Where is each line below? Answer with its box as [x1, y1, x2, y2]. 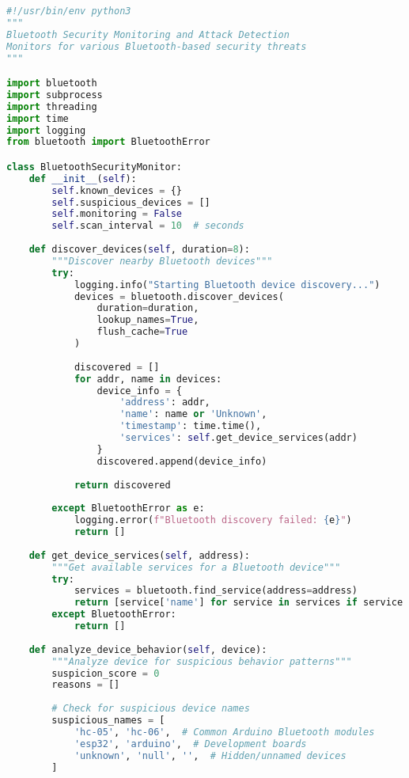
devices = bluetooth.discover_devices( [74, 290, 284, 302]
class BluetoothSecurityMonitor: [6, 161, 182, 173]
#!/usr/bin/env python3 [6, 6, 131, 17]
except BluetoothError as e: [51, 503, 205, 514]
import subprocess [6, 89, 103, 101]
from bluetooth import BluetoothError [6, 136, 210, 148]
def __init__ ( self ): [28, 173, 137, 184]
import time [6, 112, 69, 124]
